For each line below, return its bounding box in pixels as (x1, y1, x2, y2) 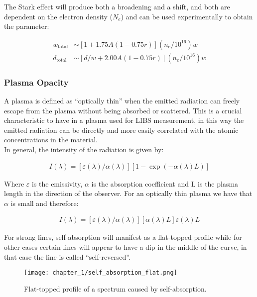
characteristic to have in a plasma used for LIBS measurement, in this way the (4, 115, 244, 125)
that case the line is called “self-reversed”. (4, 251, 130, 262)
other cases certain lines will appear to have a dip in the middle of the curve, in (4, 242, 247, 252)
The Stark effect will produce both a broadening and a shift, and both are (4, 1, 230, 11)
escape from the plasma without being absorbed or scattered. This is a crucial (4, 105, 242, 115)
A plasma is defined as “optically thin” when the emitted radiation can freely (4, 96, 240, 106)
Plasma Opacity (4, 76, 69, 88)
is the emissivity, (31, 178, 83, 189)
